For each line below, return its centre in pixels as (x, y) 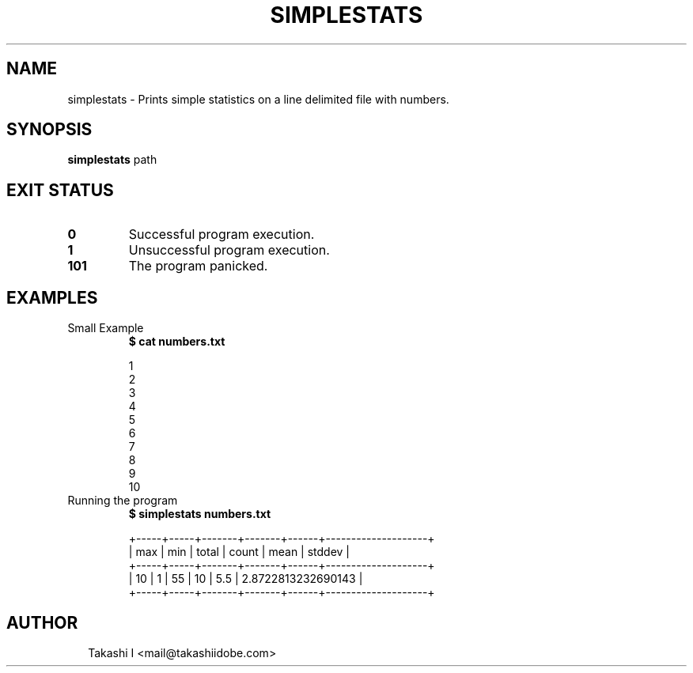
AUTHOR (42, 622)
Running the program (123, 501)
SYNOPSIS (49, 130)
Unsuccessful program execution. (229, 250)
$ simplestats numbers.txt (200, 514)
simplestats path (112, 160)
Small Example (106, 328)
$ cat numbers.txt (177, 342)
